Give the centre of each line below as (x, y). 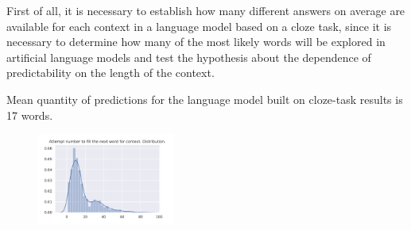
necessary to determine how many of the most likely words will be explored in (196, 42)
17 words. (30, 115)
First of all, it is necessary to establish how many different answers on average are (206, 10)
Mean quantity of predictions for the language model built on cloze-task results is (205, 99)
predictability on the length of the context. (111, 73)
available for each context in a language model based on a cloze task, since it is (199, 26)
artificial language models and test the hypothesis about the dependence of (189, 57)
